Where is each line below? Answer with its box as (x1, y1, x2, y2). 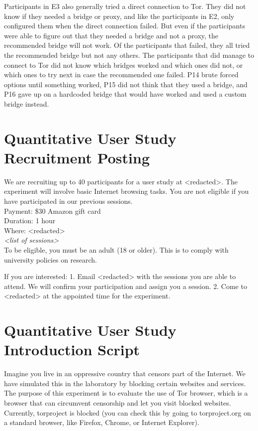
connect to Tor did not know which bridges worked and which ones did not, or (4, 59, 243, 70)
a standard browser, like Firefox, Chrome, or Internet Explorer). (4, 417, 199, 428)
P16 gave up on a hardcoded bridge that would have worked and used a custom (4, 89, 247, 99)
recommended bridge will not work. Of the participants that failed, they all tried (4, 40, 250, 50)
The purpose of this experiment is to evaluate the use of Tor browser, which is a (4, 388, 248, 398)
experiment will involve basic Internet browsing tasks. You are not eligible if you (4, 186, 249, 196)
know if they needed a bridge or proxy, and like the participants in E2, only (4, 10, 235, 21)
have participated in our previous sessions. (4, 196, 133, 206)
